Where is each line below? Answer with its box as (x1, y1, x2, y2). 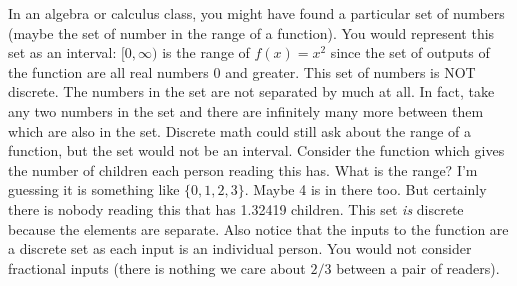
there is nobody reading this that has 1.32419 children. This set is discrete (8, 198, 464, 219)
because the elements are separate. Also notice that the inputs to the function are (8, 218, 509, 239)
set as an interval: (8, 42, 117, 63)
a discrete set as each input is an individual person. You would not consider (8, 238, 472, 259)
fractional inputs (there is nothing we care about (8, 257, 306, 278)
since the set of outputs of (330, 42, 490, 63)
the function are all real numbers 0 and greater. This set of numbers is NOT (8, 61, 476, 82)
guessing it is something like (8, 179, 180, 200)
